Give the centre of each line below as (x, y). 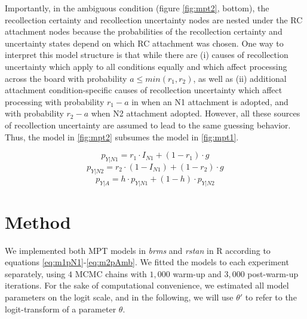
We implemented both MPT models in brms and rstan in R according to (138, 250)
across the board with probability (66, 78)
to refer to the (271, 297)
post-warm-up (273, 273)
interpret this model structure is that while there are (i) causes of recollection (147, 55)
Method (38, 221)
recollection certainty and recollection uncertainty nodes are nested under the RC (154, 19)
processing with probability (55, 101)
